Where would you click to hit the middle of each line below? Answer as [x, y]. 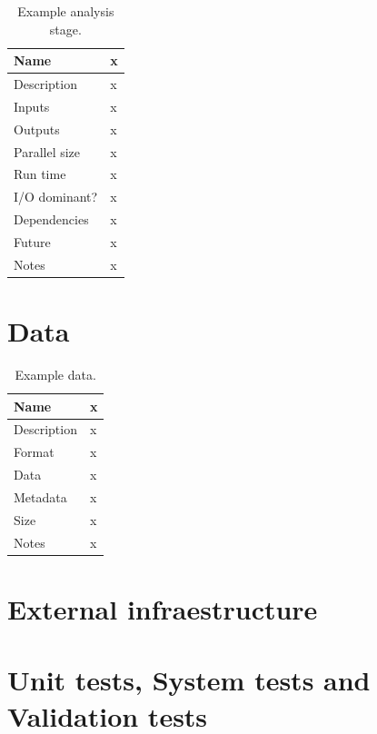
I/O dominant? [56, 197]
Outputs [37, 129]
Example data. [55, 374]
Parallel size [47, 151]
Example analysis [66, 11]
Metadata [40, 496]
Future [32, 241]
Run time [40, 174]
